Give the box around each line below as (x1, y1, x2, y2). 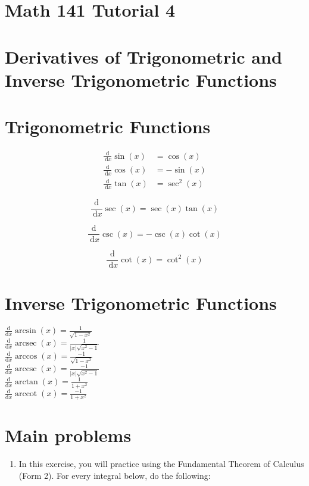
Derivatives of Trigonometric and (5, 44, 282, 68)
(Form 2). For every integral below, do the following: (18, 469, 211, 481)
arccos (14, 352, 38, 361)
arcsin (14, 327, 36, 336)
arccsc (14, 365, 37, 374)
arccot (14, 390, 38, 399)
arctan (14, 378, 38, 387)
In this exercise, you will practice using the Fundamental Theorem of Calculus (18, 457, 304, 470)
